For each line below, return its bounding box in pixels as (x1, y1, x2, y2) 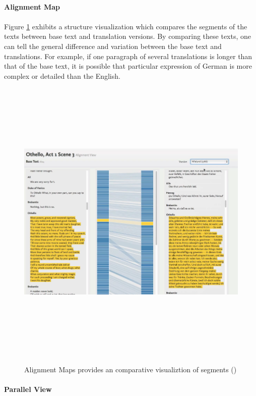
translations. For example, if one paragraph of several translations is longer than (4, 51, 252, 61)
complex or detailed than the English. (4, 70, 120, 81)
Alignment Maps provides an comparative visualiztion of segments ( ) (24, 364, 237, 375)
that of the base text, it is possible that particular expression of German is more (4, 61, 252, 71)
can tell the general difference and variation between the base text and (4, 40, 222, 51)
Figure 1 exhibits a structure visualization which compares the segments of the (4, 21, 247, 31)
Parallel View (4, 384, 52, 394)
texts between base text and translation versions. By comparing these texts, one (4, 31, 251, 41)
